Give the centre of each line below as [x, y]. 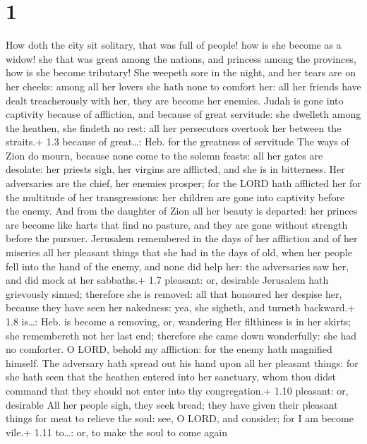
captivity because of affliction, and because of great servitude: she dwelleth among [183, 114]
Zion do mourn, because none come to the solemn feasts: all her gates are [164, 155]
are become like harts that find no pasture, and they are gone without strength [177, 224]
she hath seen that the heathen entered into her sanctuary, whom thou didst [171, 377]
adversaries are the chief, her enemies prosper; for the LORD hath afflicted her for [183, 183]
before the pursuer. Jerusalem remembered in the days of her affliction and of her [182, 238]
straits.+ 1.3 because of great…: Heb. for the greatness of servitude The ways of [178, 142]
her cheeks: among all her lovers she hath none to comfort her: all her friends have [183, 86]
